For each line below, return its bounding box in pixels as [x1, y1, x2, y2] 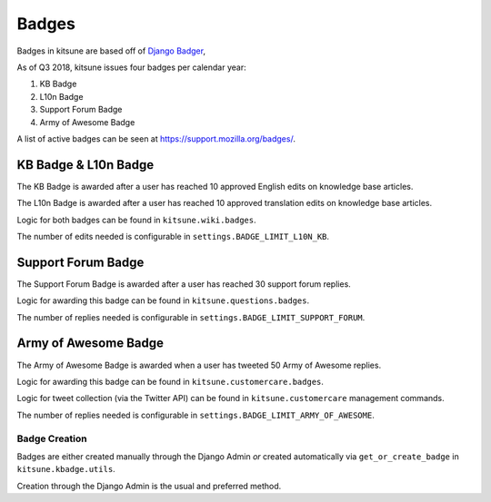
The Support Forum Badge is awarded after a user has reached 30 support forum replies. [16, 278, 352, 290]
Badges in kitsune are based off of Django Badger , [16, 45, 206, 56]
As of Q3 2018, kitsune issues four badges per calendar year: [16, 62, 246, 73]
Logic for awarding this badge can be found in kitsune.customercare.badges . [16, 376, 325, 387]
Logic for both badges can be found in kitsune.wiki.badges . [16, 214, 256, 225]
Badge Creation [16, 432, 87, 445]
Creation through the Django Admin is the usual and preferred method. [16, 480, 282, 491]
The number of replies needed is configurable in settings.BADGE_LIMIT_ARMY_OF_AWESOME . [16, 409, 375, 420]
